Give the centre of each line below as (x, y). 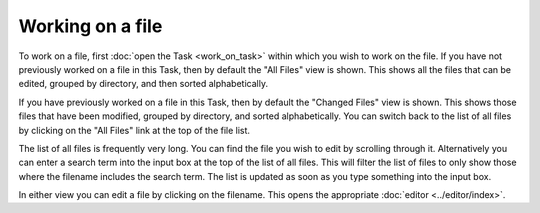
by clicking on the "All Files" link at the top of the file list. (134, 130)
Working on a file (90, 26)
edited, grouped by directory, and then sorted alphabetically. (143, 84)
